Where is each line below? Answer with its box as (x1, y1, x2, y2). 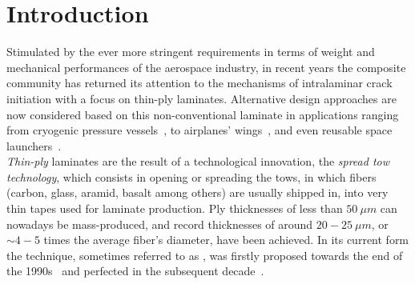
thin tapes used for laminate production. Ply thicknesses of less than (6, 200, 343, 217)
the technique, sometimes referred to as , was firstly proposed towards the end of (6, 246, 403, 263)
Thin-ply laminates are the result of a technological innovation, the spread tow (6, 153, 390, 170)
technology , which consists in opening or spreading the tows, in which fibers (6, 168, 377, 185)
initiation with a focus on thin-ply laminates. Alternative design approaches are (6, 90, 397, 106)
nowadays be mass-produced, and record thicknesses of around (6, 215, 313, 232)
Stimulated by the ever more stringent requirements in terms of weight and (6, 43, 375, 60)
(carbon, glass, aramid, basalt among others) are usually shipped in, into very (6, 184, 389, 201)
